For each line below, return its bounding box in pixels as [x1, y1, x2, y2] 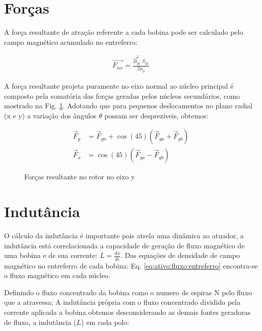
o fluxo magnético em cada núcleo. [4, 270, 110, 281]
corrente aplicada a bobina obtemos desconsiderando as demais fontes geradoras [4, 307, 251, 317]
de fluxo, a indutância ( [4, 316, 77, 327]
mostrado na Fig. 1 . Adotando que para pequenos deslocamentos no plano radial [4, 100, 252, 111]
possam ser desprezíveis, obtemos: [104, 110, 209, 120]
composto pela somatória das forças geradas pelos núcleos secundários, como [4, 90, 240, 101]
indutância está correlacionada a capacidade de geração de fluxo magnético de [4, 240, 245, 250]
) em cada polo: [81, 316, 129, 327]
